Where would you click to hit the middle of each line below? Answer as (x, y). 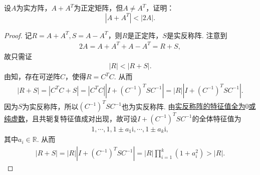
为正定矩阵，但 (98, 8)
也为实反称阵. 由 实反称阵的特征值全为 (183, 106)
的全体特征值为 (217, 118)
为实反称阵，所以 (50, 106)
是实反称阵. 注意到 (197, 35)
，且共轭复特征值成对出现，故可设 (81, 118)
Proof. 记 (18, 35)
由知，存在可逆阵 (32, 76)
